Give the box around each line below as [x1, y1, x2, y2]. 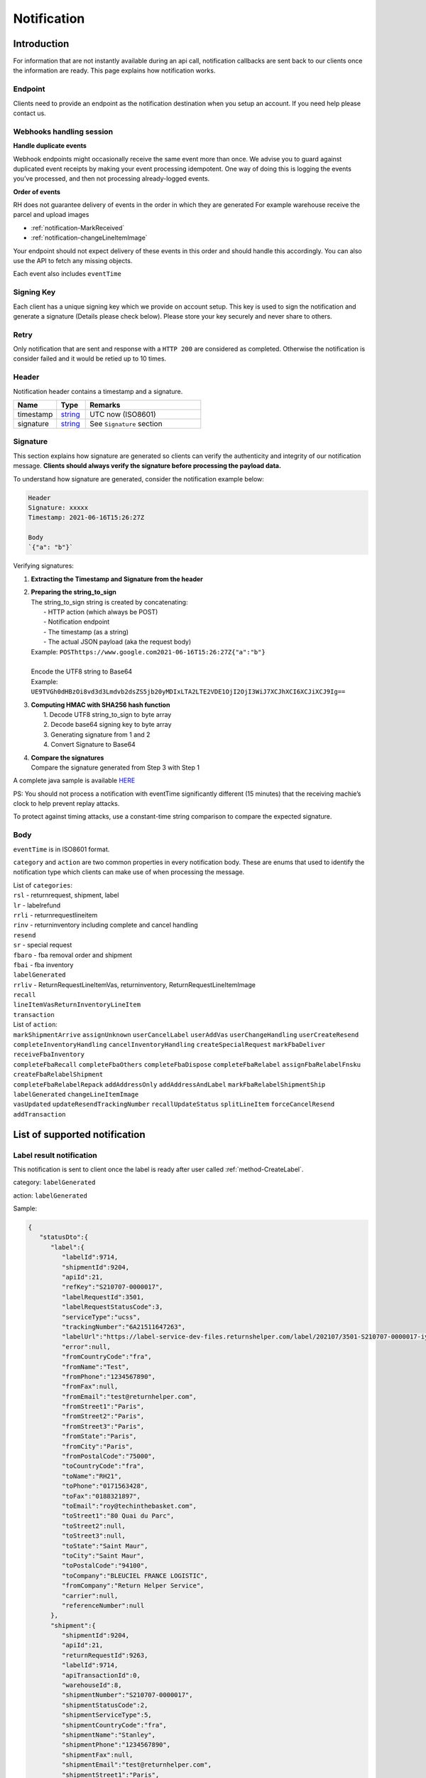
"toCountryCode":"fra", [61, 1462, 145, 1470]
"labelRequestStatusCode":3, [61, 1303, 163, 1311]
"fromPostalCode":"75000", [61, 1452, 156, 1461]
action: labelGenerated [13, 1191, 88, 1200]
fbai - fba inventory [13, 960, 74, 969]
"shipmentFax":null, [61, 1750, 133, 1759]
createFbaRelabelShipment [13, 1070, 104, 1079]
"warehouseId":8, [61, 1681, 122, 1689]
